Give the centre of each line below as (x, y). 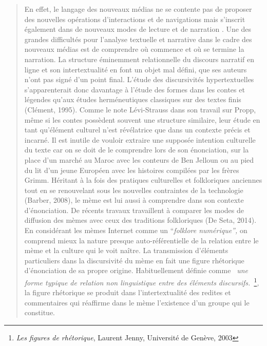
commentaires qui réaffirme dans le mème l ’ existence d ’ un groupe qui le (137, 302)
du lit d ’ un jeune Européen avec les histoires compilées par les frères (132, 170)
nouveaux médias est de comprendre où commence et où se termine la (134, 49)
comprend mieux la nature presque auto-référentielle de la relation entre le (141, 240)
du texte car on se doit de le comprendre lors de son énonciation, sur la (137, 150)
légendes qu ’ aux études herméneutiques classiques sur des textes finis (133, 99)
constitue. (40, 312)
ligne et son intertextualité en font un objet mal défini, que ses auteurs (136, 69)
